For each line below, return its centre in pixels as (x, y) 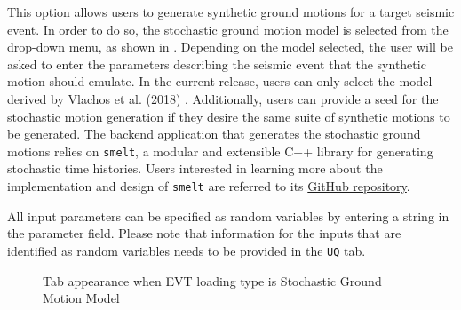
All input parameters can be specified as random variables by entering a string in (228, 215)
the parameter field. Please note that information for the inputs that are (204, 233)
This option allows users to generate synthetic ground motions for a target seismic (231, 12)
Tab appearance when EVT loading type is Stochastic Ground (212, 280)
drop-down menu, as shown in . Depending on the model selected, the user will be (230, 47)
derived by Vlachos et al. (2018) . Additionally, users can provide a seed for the (223, 98)
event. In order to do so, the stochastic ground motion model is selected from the (228, 29)
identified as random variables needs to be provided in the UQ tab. (187, 250)
